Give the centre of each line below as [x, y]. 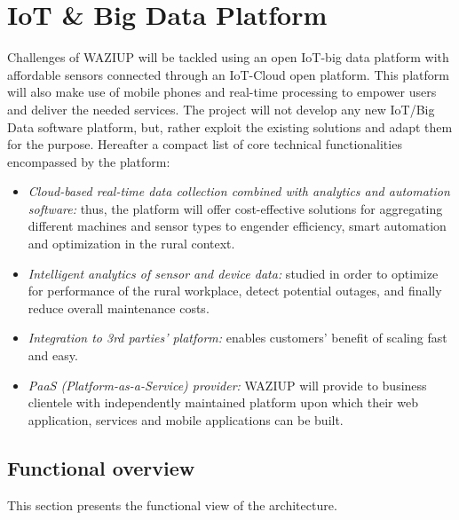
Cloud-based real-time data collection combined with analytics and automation [239, 191]
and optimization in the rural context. [131, 244]
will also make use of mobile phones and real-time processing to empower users [222, 92]
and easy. [53, 355]
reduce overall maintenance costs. [119, 307]
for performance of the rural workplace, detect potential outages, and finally [235, 291]
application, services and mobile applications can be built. [186, 419]
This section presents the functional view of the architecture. [172, 504]
